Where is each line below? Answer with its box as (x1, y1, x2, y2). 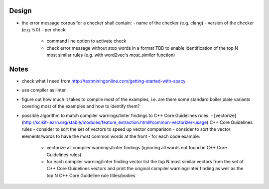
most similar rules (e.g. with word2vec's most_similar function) (46, 52, 175, 58)
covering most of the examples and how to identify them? (21, 103, 140, 109)
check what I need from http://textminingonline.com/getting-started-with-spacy (21, 78, 186, 84)
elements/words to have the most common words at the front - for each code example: (21, 133, 200, 139)
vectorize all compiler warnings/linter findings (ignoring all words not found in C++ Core (46, 145, 227, 151)
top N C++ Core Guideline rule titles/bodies (46, 172, 135, 179)
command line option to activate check (46, 38, 127, 44)
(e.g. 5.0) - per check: (21, 26, 67, 32)
